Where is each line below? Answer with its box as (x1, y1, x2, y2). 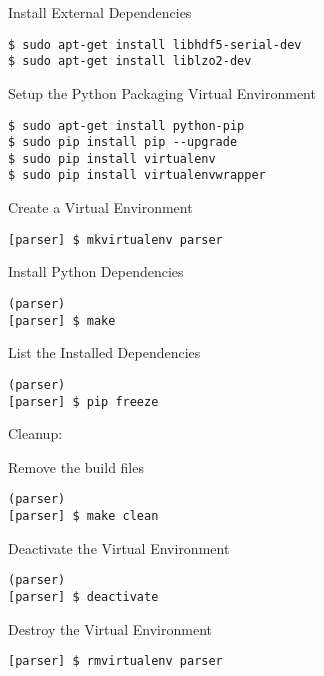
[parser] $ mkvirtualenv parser (8, 232, 223, 247)
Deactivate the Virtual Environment (8, 537, 230, 558)
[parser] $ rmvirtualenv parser (8, 654, 223, 669)
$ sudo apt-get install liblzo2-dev (8, 54, 252, 69)
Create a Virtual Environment (8, 197, 193, 218)
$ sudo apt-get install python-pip (8, 118, 245, 133)
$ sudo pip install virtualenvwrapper (8, 168, 266, 183)
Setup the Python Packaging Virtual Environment (8, 82, 316, 103)
